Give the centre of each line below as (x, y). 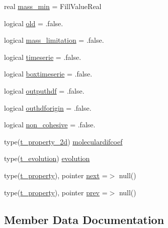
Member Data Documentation (84, 219)
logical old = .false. (34, 23)
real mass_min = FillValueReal (53, 6)
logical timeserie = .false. (43, 57)
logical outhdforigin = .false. (48, 107)
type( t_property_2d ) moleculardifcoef (63, 141)
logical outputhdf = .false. (44, 90)
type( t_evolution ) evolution (47, 158)
